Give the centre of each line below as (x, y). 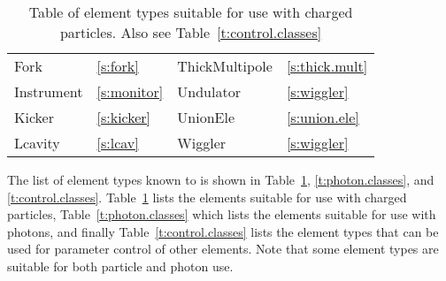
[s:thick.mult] (327, 66)
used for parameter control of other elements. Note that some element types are (223, 249)
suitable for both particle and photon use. (120, 266)
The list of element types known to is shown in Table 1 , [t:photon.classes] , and (221, 179)
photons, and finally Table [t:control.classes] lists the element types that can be (223, 231)
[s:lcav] (118, 143)
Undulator (209, 91)
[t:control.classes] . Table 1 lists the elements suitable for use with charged (207, 197)
